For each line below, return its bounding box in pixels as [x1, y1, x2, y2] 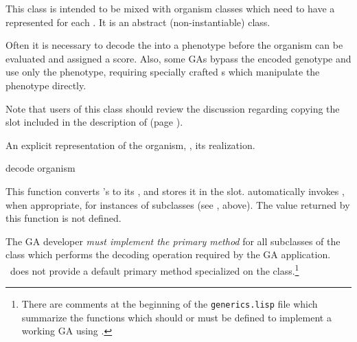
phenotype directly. [5, 78, 87, 92]
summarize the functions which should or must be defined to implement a [21, 310, 332, 324]
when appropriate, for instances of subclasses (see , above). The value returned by [5, 197, 350, 212]
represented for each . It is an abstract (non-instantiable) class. [5, 14, 270, 29]
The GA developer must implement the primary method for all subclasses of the [5, 233, 341, 248]
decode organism [5, 161, 76, 175]
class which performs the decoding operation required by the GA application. [5, 247, 331, 262]
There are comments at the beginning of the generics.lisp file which [21, 297, 318, 311]
